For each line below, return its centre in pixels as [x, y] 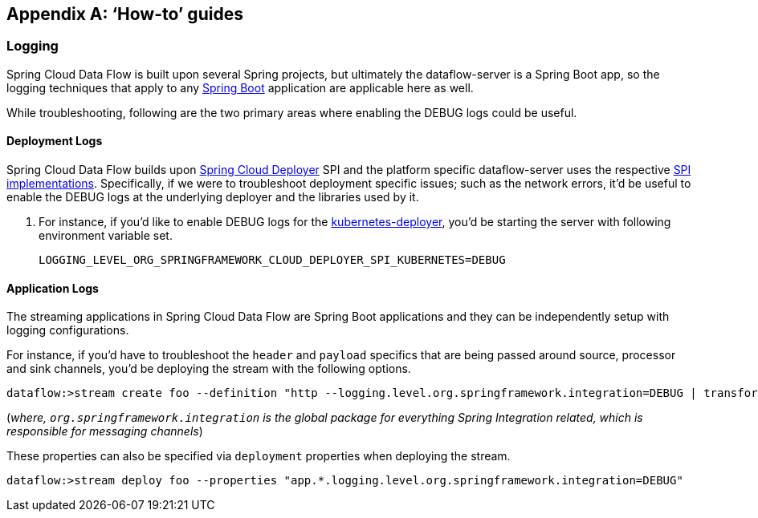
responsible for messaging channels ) [105, 431]
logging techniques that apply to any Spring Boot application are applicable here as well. [240, 87]
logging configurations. [68, 330]
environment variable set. [106, 236]
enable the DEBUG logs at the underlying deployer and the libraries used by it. [213, 197]
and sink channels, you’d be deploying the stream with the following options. [209, 369]
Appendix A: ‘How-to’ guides [125, 14]
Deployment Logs [55, 141]
